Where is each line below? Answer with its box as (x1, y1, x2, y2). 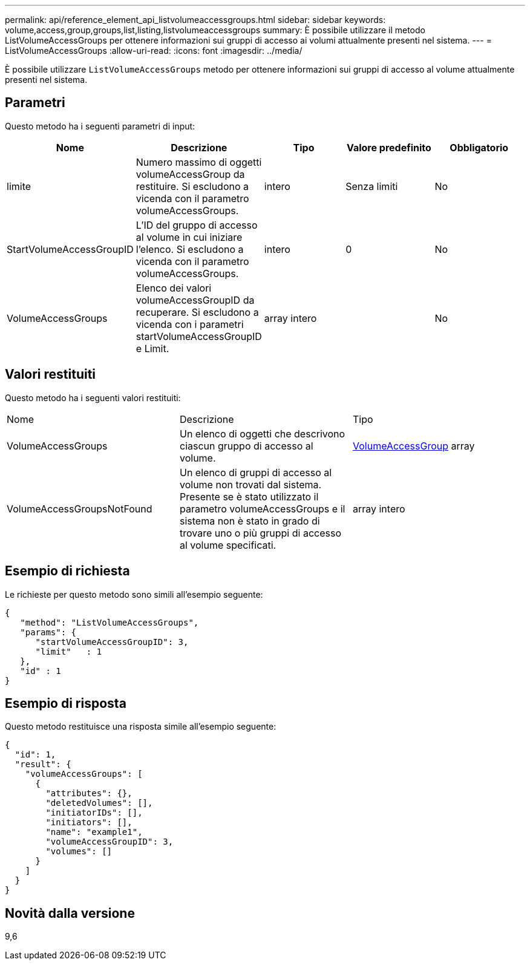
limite (7, 180, 31, 192)
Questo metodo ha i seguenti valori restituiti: (5, 392, 181, 403)
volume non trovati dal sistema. (179, 478, 322, 491)
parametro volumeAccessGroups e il (179, 502, 345, 515)
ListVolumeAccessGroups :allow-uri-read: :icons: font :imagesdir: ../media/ (5, 45, 303, 56)
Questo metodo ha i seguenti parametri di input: (5, 120, 195, 131)
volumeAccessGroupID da (136, 293, 255, 306)
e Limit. (136, 342, 169, 355)
